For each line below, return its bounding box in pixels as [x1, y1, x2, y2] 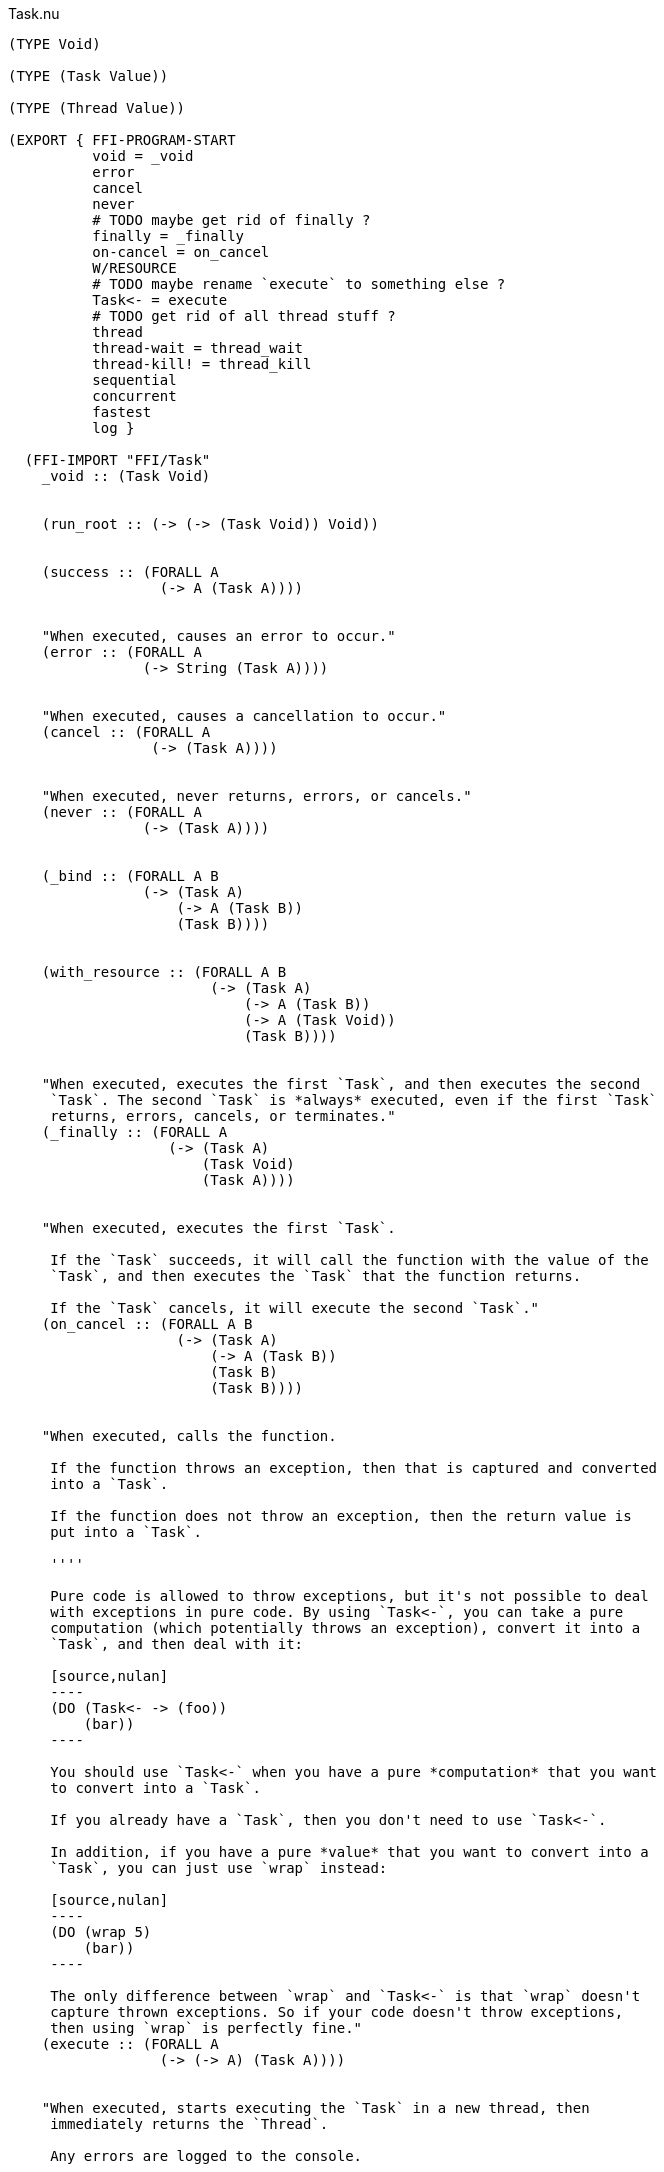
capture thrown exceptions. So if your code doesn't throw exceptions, [50, 2004, 624, 2020]
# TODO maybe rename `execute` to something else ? [92, 276, 506, 292]
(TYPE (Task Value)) [8, 68, 169, 84]
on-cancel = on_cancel [92, 244, 270, 260]
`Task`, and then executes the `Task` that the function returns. [50, 1268, 582, 1284]
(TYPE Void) [8, 36, 101, 52]
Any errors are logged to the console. [50, 2148, 363, 2164]
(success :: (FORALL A [41, 564, 219, 580]
